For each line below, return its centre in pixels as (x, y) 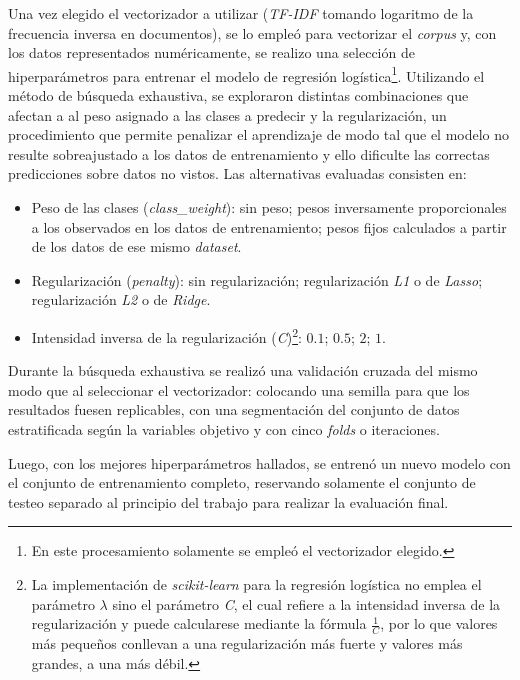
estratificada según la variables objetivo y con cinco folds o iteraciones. (224, 429)
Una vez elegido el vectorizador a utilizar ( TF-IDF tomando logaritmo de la (241, 13)
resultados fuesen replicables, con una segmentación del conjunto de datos (234, 409)
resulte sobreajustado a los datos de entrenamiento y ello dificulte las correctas (249, 153)
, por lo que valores (439, 623)
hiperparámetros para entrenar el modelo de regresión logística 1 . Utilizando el (246, 74)
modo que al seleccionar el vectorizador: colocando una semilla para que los (239, 389)
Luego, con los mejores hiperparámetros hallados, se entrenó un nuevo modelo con (259, 462)
